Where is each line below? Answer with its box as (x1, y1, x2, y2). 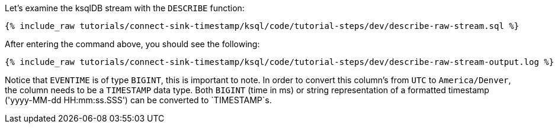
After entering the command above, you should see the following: (5, 39, 260, 49)
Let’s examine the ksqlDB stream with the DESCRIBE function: (5, 3, 245, 13)
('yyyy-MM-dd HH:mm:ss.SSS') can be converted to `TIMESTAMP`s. (5, 95, 272, 105)
